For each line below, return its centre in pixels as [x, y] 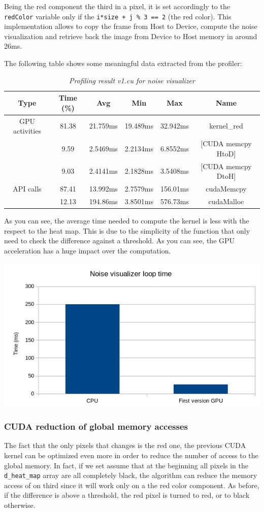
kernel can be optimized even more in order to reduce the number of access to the [131, 455]
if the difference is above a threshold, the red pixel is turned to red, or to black [127, 495]
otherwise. [20, 505]
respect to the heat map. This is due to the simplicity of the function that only [127, 230]
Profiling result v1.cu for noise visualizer [132, 80]
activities [27, 131]
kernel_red [226, 126]
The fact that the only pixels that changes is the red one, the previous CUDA [125, 445]
